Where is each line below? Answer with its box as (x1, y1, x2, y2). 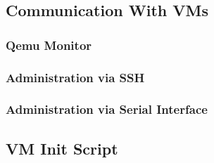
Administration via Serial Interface (6, 100, 208, 118)
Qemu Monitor (6, 36, 92, 53)
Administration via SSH (6, 68, 145, 86)
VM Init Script (6, 137, 118, 159)
